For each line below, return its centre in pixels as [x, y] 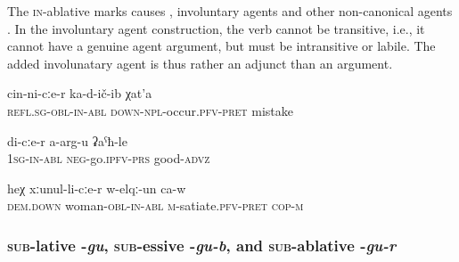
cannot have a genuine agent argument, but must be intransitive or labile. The [221, 46]
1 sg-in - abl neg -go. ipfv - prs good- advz [109, 158]
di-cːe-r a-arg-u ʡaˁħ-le [67, 140]
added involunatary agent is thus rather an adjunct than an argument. [200, 63]
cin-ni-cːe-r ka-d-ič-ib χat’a [80, 93]
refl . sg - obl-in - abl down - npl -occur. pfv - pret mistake [150, 110]
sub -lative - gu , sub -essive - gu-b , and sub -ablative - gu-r [202, 245]
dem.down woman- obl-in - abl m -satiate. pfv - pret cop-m [156, 205]
